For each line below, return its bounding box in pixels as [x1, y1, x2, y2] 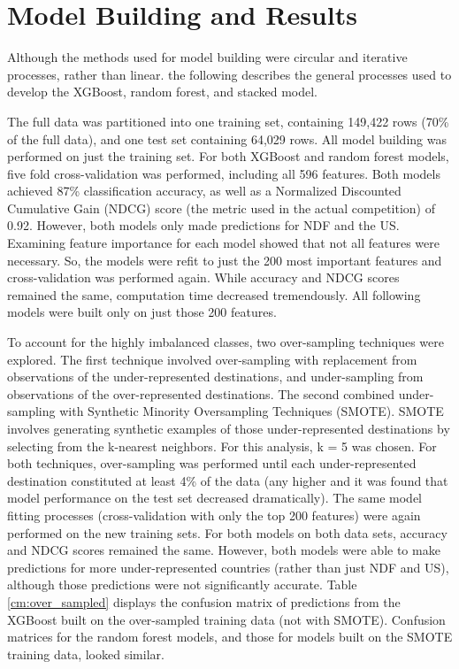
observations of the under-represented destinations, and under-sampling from [7, 367, 424, 386]
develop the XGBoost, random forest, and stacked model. [7, 82, 317, 101]
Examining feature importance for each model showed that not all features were [7, 234, 440, 252]
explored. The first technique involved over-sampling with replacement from [7, 350, 417, 368]
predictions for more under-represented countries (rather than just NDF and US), [7, 557, 449, 576]
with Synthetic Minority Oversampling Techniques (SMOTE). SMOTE [59, 402, 444, 420]
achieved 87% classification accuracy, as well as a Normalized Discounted [7, 181, 402, 200]
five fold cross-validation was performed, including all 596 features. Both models [7, 164, 440, 182]
